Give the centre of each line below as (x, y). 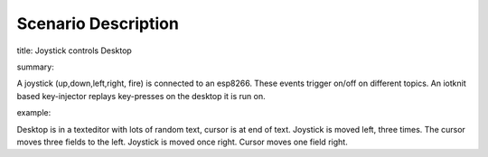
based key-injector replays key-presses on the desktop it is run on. (141, 96)
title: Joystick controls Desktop (75, 51)
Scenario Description (98, 23)
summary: (35, 67)
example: (34, 113)
